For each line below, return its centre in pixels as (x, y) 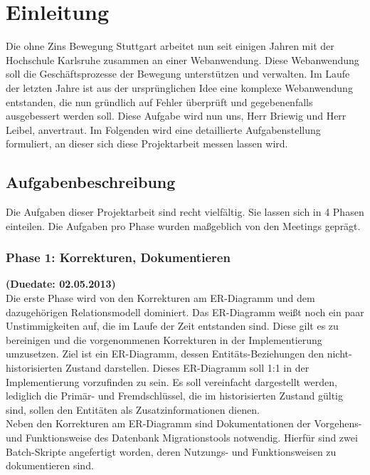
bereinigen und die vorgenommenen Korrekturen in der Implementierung (164, 339)
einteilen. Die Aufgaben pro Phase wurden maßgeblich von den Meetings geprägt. (183, 225)
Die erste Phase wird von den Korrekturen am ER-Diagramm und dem (160, 298)
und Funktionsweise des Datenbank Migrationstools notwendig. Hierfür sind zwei (182, 438)
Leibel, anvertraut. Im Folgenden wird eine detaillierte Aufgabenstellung (163, 129)
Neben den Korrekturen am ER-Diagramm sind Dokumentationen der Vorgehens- (184, 423)
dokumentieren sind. (50, 465)
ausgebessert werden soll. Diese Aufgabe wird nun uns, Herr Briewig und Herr (176, 116)
